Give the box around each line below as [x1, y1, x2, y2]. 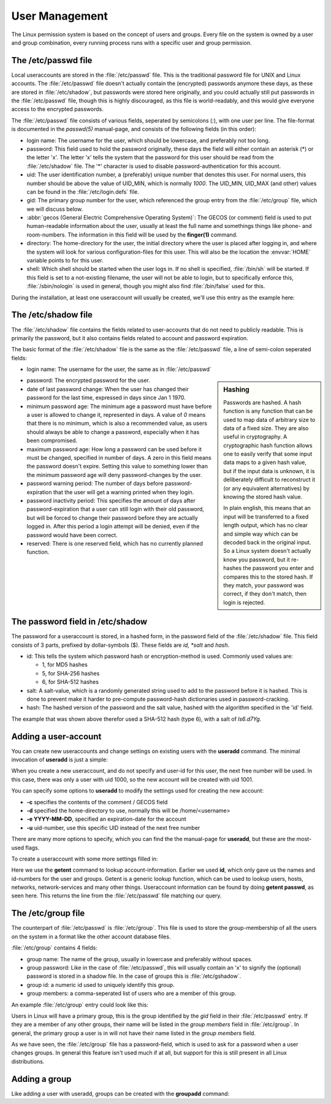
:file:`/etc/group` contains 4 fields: [11, 944, 97, 951]
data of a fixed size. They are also [223, 424, 309, 432]
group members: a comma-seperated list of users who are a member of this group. [26, 990, 237, 997]
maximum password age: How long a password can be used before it [26, 445, 202, 453]
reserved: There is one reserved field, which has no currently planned [26, 539, 204, 547]
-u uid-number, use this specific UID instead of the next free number [26, 824, 200, 831]
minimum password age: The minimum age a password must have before [26, 402, 212, 410]
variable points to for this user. [26, 257, 104, 264]
